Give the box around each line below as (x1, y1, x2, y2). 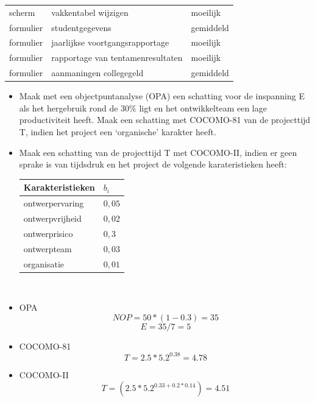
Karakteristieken (23, 181, 95, 194)
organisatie (23, 257, 65, 270)
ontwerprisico (23, 227, 73, 239)
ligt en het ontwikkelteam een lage (139, 101, 267, 114)
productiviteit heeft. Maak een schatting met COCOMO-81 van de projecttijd (19, 113, 311, 126)
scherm (9, 5, 35, 18)
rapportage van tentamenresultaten (51, 51, 183, 64)
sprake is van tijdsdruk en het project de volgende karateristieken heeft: (19, 158, 287, 171)
